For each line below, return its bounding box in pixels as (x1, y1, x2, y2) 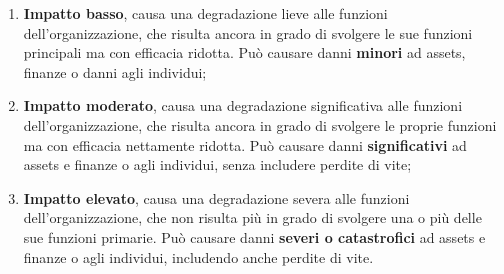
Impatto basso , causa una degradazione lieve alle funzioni (23, 3, 388, 23)
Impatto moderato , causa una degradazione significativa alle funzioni (23, 95, 463, 116)
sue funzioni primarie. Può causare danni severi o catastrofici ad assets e (23, 226, 486, 247)
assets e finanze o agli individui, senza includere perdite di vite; (23, 154, 412, 175)
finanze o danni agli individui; (23, 61, 207, 82)
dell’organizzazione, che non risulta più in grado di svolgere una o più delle (23, 207, 482, 228)
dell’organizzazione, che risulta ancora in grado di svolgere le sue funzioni (23, 22, 473, 43)
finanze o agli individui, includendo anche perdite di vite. (23, 246, 374, 267)
